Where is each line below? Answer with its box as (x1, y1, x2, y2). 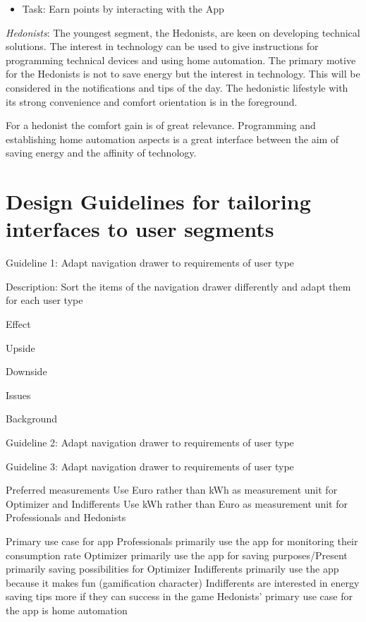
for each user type (6, 293, 83, 307)
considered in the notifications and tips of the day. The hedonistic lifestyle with (6, 80, 348, 94)
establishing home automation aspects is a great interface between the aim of (6, 131, 339, 146)
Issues (6, 387, 31, 402)
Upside (6, 340, 35, 355)
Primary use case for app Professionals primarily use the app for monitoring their (6, 533, 358, 548)
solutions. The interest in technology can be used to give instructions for (6, 39, 319, 54)
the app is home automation (6, 602, 128, 617)
